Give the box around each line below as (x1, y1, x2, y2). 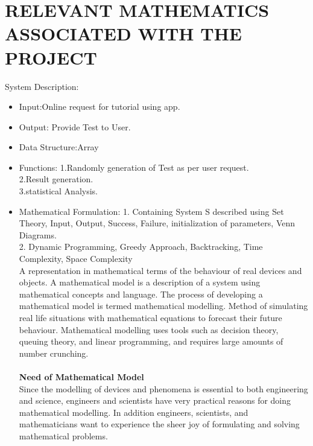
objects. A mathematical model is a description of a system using (19, 276, 261, 288)
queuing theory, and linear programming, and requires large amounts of (19, 335, 283, 348)
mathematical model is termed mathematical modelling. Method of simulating (19, 299, 308, 312)
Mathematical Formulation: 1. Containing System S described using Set (19, 205, 284, 217)
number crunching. (19, 346, 89, 359)
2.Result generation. (19, 173, 93, 185)
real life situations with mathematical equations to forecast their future (19, 311, 282, 323)
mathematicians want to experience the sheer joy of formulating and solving (19, 418, 300, 430)
